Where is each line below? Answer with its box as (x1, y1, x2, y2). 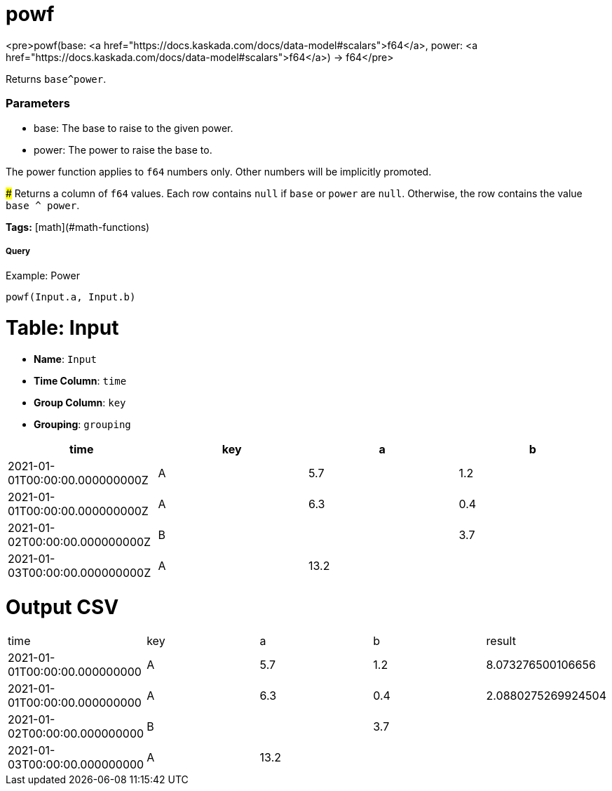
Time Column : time (34, 374, 127, 387)
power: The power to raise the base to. (34, 143, 212, 156)
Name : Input (34, 352, 97, 365)
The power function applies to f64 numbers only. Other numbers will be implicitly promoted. (6, 165, 432, 178)
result (486, 634, 516, 649)
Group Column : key (34, 396, 126, 408)
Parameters (6, 96, 70, 111)
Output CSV (6, 594, 119, 619)
